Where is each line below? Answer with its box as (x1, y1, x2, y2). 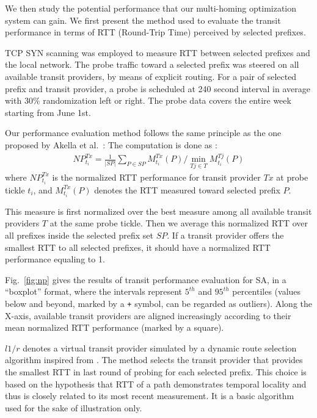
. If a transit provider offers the (167, 228, 284, 241)
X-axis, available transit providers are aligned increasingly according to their (5, 309, 291, 322)
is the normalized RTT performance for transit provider (52, 170, 261, 183)
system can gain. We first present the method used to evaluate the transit (5, 13, 281, 26)
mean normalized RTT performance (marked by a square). (5, 321, 224, 334)
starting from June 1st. (5, 106, 91, 118)
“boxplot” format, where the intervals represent (5, 285, 183, 298)
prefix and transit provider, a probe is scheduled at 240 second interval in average (5, 82, 310, 95)
